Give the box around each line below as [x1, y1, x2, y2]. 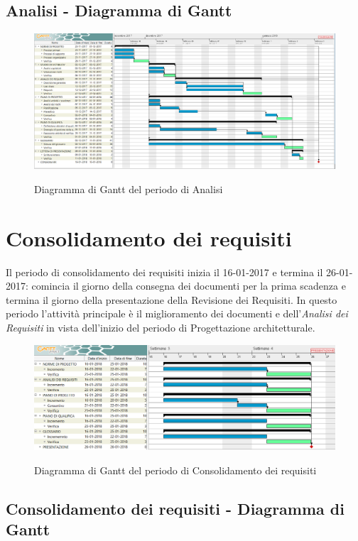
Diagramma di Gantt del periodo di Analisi [34, 181, 223, 196]
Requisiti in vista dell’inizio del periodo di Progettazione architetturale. [6, 319, 315, 334]
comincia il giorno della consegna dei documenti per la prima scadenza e [31, 278, 346, 293]
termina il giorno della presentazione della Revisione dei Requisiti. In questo [6, 292, 337, 307]
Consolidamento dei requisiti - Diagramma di [6, 497, 345, 519]
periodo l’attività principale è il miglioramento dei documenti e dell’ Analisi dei [6, 306, 348, 321]
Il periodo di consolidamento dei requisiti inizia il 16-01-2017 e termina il [6, 264, 323, 279]
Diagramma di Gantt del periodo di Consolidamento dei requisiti [34, 462, 317, 477]
